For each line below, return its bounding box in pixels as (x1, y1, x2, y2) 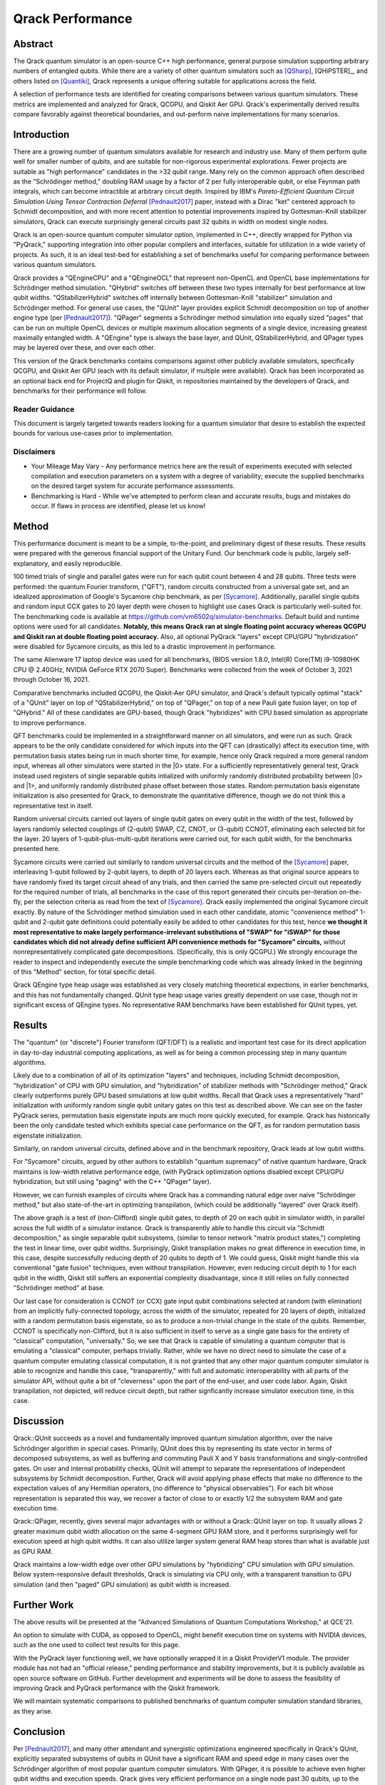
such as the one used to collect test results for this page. (13, 1641, 180, 1649)
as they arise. (13, 1706, 53, 1715)
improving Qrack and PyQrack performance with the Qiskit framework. (13, 1684, 221, 1692)
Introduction (13, 129, 70, 141)
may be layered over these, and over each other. (13, 343, 156, 352)
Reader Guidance (13, 404, 75, 414)
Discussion (13, 1415, 64, 1427)
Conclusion (13, 1725, 66, 1738)
